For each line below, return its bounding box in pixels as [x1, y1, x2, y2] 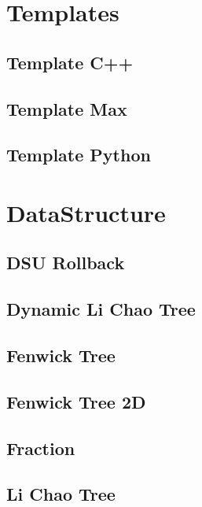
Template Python [6, 142, 151, 167]
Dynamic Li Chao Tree [6, 297, 196, 321]
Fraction [6, 435, 75, 460]
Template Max [6, 96, 127, 120]
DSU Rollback [6, 250, 125, 275]
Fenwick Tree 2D [6, 389, 146, 413]
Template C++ [6, 50, 134, 74]
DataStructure [6, 196, 166, 228]
